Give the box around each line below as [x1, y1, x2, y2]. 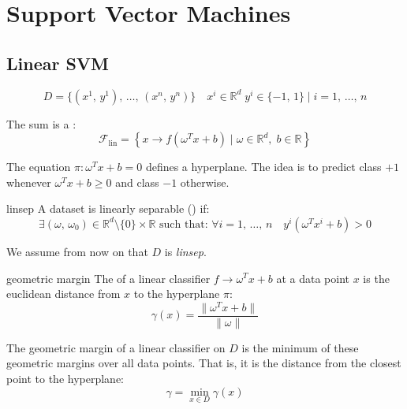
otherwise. [180, 173, 230, 190]
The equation [6, 158, 71, 175]
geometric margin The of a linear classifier [6, 270, 211, 286]
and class [115, 173, 159, 190]
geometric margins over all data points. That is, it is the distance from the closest [6, 355, 401, 371]
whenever [6, 173, 51, 190]
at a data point [276, 270, 350, 286]
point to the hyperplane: [6, 370, 125, 387]
